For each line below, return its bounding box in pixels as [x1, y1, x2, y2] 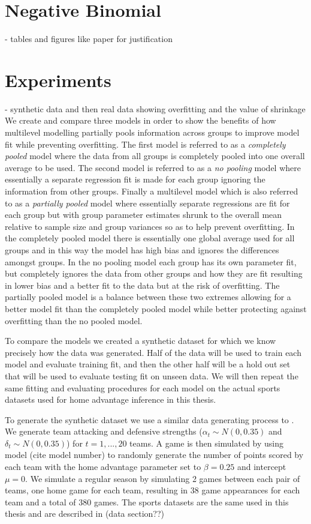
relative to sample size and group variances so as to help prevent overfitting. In [5, 220, 295, 232]
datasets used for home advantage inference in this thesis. [5, 393, 216, 406]
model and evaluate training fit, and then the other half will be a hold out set [5, 358, 291, 370]
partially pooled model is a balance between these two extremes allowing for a [5, 291, 291, 303]
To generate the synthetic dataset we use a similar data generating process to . [5, 413, 294, 426]
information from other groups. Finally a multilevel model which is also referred [5, 185, 298, 197]
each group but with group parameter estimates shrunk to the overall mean [5, 208, 282, 221]
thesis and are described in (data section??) [5, 507, 164, 520]
